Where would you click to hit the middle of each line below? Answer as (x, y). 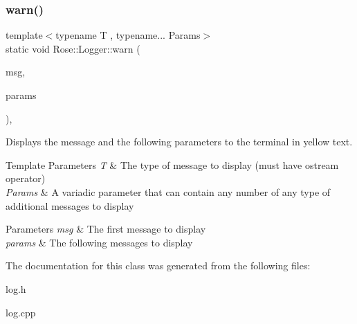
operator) (26, 178)
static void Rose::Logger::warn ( (73, 48)
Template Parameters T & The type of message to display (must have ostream (172, 164)
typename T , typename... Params (128, 35)
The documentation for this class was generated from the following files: (158, 265)
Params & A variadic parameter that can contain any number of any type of (168, 191)
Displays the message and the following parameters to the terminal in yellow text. (179, 142)
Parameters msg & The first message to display (106, 229)
